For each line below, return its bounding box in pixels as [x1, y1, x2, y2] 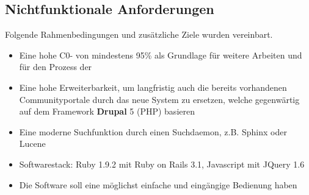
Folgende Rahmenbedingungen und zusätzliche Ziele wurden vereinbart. [5, 28, 273, 41]
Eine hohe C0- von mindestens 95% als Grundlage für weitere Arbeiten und [19, 48, 302, 61]
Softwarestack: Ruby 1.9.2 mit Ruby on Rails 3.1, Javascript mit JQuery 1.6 [19, 157, 305, 170]
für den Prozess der [19, 60, 92, 73]
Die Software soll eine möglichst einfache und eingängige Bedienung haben [19, 178, 297, 191]
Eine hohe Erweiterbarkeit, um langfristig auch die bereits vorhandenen [19, 80, 287, 93]
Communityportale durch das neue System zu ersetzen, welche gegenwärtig [19, 93, 300, 105]
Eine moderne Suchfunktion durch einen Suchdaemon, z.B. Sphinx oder [19, 125, 287, 138]
